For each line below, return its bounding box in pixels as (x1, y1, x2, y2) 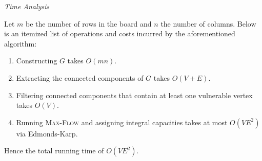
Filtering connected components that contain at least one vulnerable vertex (16, 89, 253, 100)
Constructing (16, 55, 57, 66)
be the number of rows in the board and (26, 18, 152, 29)
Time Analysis (4, 1, 50, 11)
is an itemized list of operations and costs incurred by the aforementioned (4, 28, 235, 39)
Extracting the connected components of (16, 72, 144, 83)
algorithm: (4, 38, 37, 49)
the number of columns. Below (160, 18, 256, 29)
